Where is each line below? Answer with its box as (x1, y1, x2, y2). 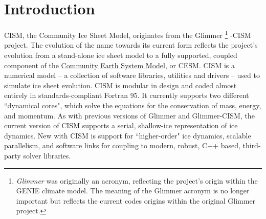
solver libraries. (23, 150, 71, 161)
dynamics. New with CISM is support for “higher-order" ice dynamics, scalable (4, 130, 251, 141)
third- (242, 140, 261, 151)
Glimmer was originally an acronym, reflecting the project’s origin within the (16, 175, 258, 186)
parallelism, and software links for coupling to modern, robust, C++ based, (4, 140, 240, 151)
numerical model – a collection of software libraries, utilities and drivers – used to (4, 70, 260, 81)
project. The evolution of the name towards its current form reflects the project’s (4, 39, 258, 50)
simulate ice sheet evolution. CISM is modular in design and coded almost (4, 79, 237, 90)
